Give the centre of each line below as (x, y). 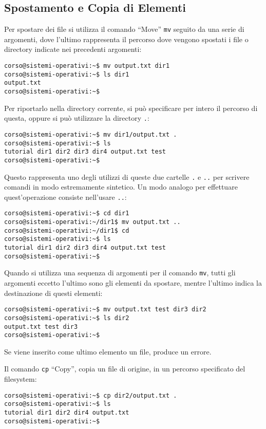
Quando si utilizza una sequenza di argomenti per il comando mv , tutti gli (120, 273)
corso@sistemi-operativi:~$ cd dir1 (67, 213)
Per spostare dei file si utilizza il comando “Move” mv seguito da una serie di (124, 29)
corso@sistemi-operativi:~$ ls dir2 (67, 318)
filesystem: (21, 379)
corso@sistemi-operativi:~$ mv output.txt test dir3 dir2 (105, 310)
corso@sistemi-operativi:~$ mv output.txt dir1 (87, 66)
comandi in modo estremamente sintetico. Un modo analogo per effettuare (121, 187)
